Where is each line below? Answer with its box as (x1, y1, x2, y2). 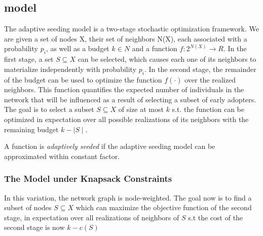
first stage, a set (4, 54, 54, 64)
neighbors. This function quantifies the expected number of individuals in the (4, 84, 244, 95)
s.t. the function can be (172, 104, 245, 114)
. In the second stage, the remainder (144, 63, 256, 74)
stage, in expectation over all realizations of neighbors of (4, 212, 179, 222)
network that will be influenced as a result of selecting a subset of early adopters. (4, 94, 256, 104)
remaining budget (4, 124, 59, 134)
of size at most (118, 104, 164, 114)
